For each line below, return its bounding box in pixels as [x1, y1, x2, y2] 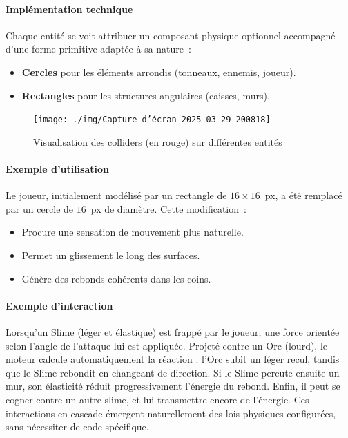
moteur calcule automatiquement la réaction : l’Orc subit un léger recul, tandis [6, 352, 340, 366]
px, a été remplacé [264, 188, 342, 202]
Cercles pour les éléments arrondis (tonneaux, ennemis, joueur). [21, 64, 296, 79]
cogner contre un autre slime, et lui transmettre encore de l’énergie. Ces [6, 392, 309, 406]
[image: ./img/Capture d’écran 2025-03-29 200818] [33, 115, 271, 125]
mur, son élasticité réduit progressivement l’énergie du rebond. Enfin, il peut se [6, 379, 340, 393]
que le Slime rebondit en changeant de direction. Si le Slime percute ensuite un [6, 365, 340, 379]
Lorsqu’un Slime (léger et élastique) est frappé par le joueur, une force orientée [6, 324, 340, 339]
